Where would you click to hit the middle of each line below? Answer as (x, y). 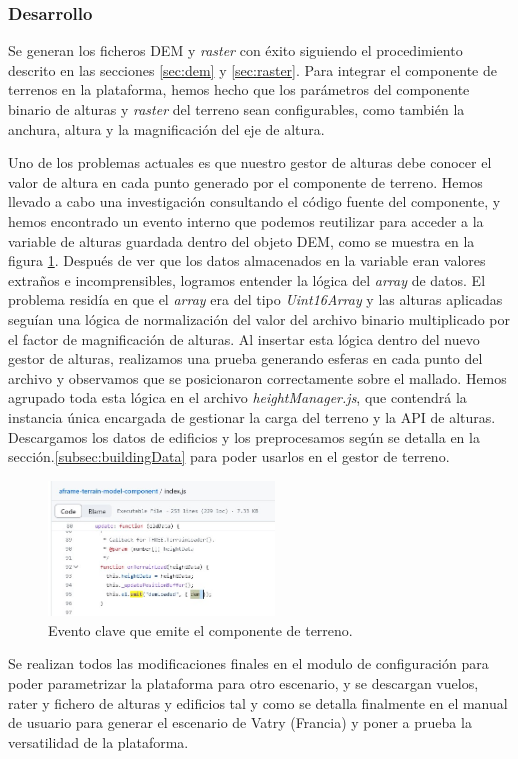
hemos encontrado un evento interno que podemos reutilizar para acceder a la (246, 220)
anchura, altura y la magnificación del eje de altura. (166, 128)
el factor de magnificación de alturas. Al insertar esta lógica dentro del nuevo (244, 338)
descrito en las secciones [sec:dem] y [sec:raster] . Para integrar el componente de (252, 69)
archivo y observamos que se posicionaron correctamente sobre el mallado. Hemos (257, 377)
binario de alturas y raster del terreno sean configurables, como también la (236, 109)
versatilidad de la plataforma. (98, 741)
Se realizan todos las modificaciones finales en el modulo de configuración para (248, 663)
